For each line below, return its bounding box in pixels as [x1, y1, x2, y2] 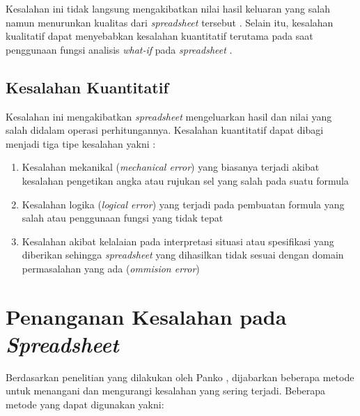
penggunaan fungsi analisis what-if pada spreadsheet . [6, 42, 233, 56]
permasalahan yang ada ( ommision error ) [22, 261, 200, 275]
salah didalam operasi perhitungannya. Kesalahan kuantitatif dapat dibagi [6, 123, 324, 137]
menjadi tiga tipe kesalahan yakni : [6, 136, 156, 151]
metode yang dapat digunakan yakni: [6, 397, 164, 412]
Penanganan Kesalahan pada [6, 302, 287, 330]
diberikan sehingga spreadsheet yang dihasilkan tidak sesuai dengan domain [22, 247, 344, 262]
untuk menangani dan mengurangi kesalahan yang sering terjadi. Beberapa [6, 383, 326, 398]
